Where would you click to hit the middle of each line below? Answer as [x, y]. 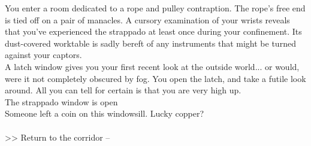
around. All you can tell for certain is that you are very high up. [123, 90]
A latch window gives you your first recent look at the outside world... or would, [152, 66]
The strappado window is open [61, 101]
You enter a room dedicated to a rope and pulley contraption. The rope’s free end [155, 8]
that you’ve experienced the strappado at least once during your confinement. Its [153, 31]
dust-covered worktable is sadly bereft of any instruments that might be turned [150, 43]
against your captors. [43, 55]
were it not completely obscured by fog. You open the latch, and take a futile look [155, 78]
